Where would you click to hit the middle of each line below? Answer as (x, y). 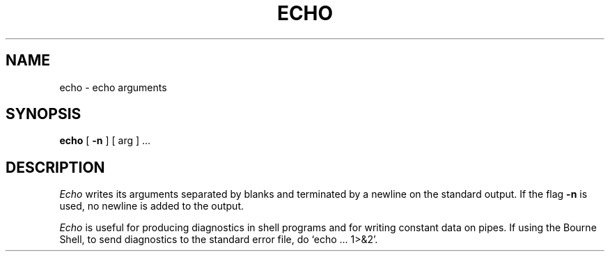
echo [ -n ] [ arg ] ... (105, 141)
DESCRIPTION (55, 167)
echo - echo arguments (113, 87)
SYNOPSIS (44, 114)
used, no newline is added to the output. (152, 206)
